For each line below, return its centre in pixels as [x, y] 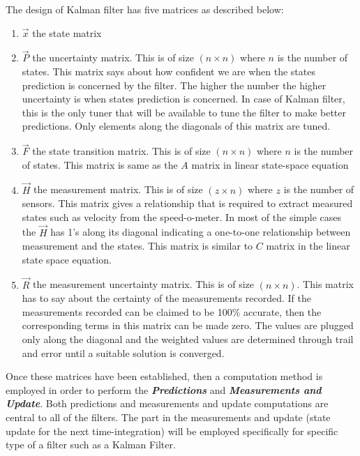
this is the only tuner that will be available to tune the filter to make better [184, 112]
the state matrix [67, 32]
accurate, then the [282, 311]
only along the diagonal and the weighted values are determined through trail [188, 339]
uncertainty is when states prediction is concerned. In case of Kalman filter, [183, 99]
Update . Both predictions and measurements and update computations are [167, 403]
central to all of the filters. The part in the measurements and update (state [168, 417]
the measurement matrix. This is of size [118, 189]
